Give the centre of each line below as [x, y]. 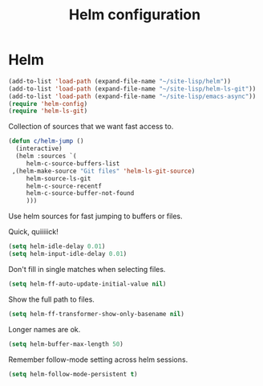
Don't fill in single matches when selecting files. [87, 269]
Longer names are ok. [45, 329]
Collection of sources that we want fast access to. [91, 127]
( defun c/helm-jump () [46, 141]
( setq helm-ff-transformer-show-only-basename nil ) [96, 314]
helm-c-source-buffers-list [73, 163]
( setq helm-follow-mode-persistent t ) [73, 374]
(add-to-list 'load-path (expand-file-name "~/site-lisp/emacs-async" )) [132, 96]
